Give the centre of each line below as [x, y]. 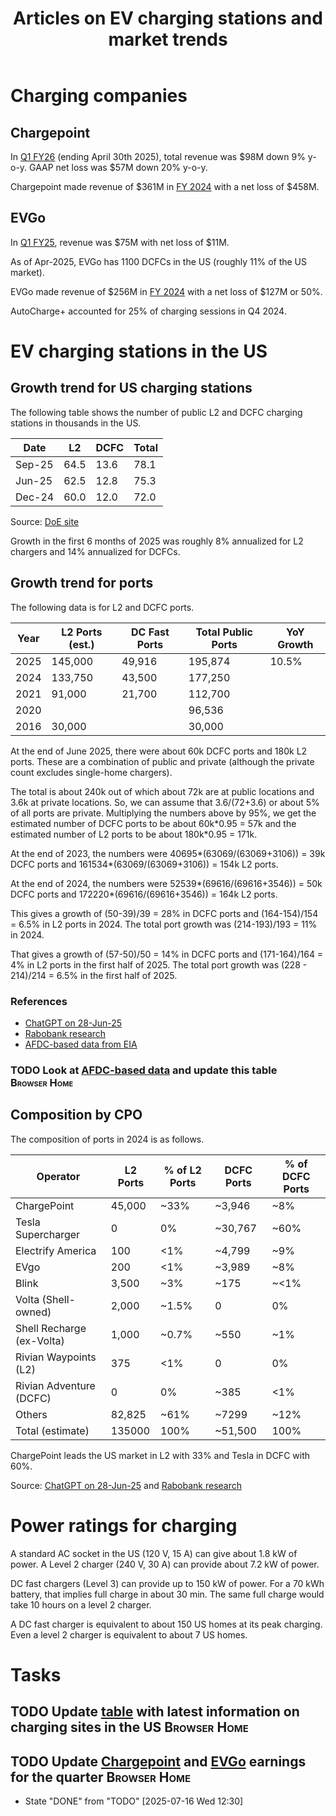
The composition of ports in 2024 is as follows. [107, 1139]
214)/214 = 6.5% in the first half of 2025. [94, 975]
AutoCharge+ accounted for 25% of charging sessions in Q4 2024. [148, 311]
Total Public [224, 632]
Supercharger [48, 1234]
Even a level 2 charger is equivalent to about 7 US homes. [129, 1634]
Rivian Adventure [55, 1385]
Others [31, 1414]
